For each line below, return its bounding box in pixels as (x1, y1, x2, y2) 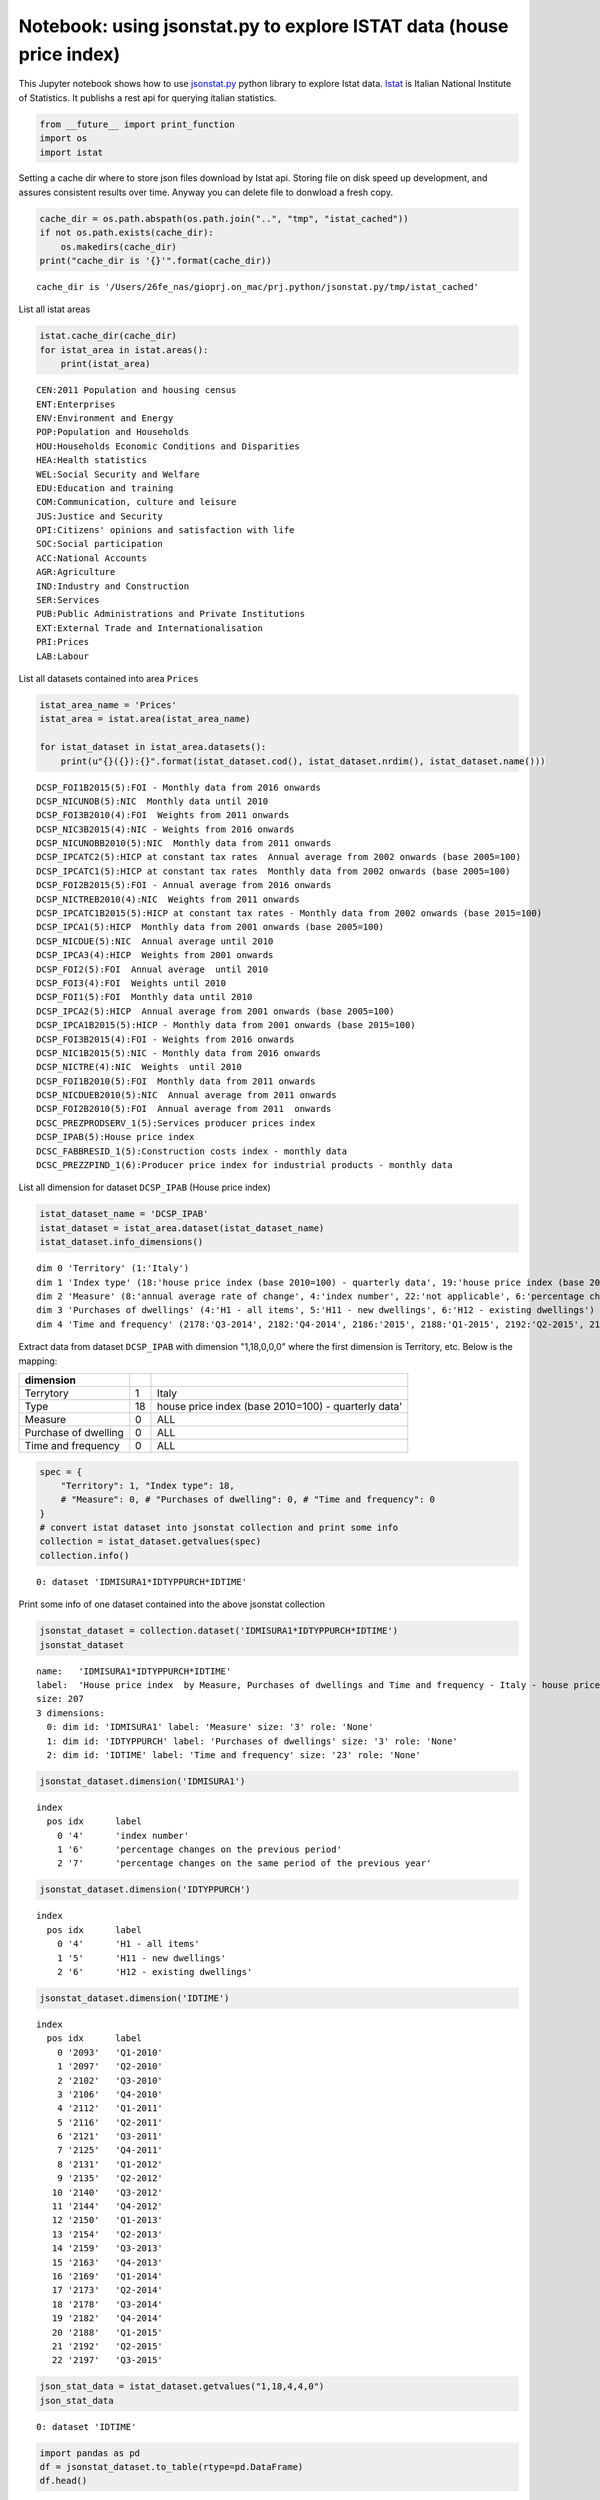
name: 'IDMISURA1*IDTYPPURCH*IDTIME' (36, 1665, 232, 1677)
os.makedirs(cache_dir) (60, 241, 177, 252)
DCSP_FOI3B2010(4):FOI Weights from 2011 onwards (36, 810, 290, 821)
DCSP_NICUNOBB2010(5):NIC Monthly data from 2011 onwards (36, 838, 332, 849)
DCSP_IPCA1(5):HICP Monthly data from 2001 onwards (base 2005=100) (36, 921, 385, 933)
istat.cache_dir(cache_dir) (39, 330, 177, 342)
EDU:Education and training (36, 482, 174, 494)
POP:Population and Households (36, 426, 190, 438)
